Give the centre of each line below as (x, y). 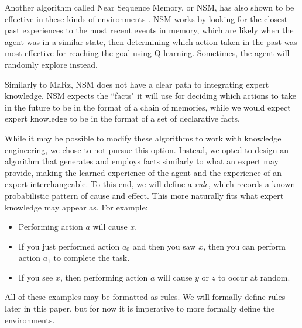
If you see (36, 277)
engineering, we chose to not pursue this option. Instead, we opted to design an (147, 149)
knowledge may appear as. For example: (76, 207)
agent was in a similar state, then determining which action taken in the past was (151, 41)
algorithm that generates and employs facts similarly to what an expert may (142, 161)
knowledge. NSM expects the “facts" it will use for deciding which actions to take (150, 96)
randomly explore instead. (51, 64)
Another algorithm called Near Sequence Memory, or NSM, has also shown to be (150, 7)
